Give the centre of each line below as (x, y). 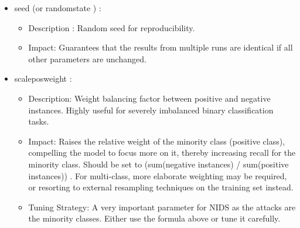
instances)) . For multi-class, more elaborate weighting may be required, (158, 175)
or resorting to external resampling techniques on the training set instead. (161, 187)
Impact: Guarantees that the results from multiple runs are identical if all (161, 47)
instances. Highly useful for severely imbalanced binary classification (151, 110)
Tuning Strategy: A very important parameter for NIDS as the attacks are (162, 207)
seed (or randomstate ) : (58, 8)
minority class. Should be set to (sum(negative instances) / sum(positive (158, 164)
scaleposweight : (43, 78)
